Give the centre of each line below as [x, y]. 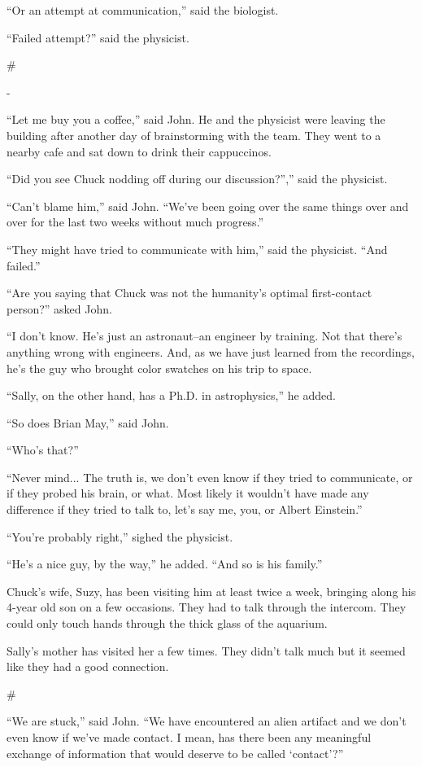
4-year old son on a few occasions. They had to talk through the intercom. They [207, 607]
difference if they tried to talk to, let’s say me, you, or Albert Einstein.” [185, 509]
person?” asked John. [59, 308]
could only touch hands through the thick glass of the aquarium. [167, 623]
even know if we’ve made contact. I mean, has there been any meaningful [189, 737]
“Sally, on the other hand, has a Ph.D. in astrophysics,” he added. [171, 395]
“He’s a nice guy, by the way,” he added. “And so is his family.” [165, 564]
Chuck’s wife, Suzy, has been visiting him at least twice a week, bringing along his [211, 591]
